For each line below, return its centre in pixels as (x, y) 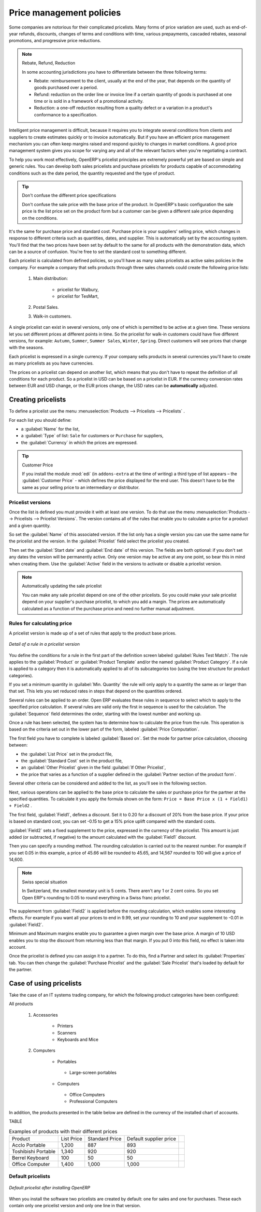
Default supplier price (152, 1138)
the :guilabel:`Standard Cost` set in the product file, (72, 761)
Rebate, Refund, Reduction (49, 63)
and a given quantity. (30, 526)
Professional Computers (94, 1101)
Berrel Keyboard (30, 1158)
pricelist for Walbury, (78, 289)
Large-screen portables (93, 1073)
